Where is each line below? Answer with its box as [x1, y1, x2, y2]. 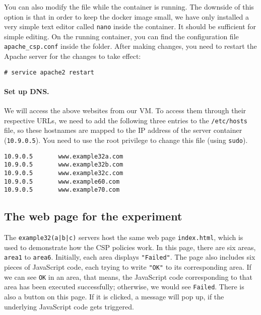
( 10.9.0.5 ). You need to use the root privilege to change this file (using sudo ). [4, 134, 248, 145]
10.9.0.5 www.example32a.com [4, 152, 123, 160]
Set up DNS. [4, 86, 49, 96]
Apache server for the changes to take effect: [4, 51, 141, 61]
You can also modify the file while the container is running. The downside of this [4, 2, 254, 12]
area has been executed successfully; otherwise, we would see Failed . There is [4, 281, 244, 292]
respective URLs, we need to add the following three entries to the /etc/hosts [4, 115, 247, 125]
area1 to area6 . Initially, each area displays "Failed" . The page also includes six [4, 252, 255, 262]
